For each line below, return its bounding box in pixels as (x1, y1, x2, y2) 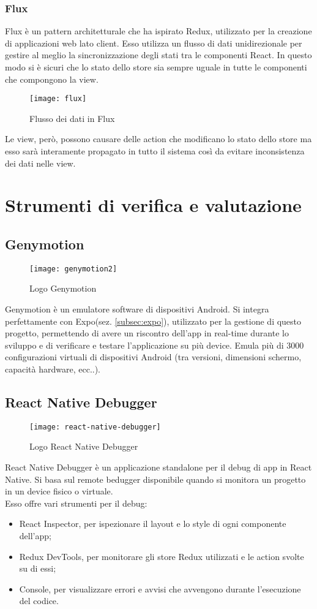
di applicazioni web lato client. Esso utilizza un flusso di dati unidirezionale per (5, 36, 302, 49)
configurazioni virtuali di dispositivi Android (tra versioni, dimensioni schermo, (5, 350, 302, 363)
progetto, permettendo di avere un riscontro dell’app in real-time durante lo (5, 327, 289, 339)
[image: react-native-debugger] (29, 422, 161, 431)
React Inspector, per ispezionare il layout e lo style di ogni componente (19, 517, 286, 530)
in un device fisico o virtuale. (5, 485, 113, 497)
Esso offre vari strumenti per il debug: (5, 496, 147, 509)
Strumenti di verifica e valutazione (5, 192, 302, 217)
